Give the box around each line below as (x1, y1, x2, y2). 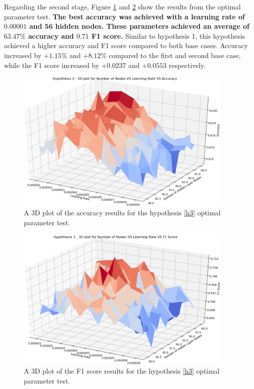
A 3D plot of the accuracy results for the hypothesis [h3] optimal (24, 207, 221, 218)
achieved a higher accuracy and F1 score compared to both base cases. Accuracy (4, 40, 248, 51)
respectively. (168, 60, 206, 70)
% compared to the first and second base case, (101, 50, 241, 60)
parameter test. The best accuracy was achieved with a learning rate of (4, 11, 245, 21)
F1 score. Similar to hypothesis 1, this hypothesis (91, 30, 245, 41)
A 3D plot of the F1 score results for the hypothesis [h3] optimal (24, 366, 220, 376)
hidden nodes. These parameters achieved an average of (55, 21, 250, 31)
